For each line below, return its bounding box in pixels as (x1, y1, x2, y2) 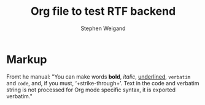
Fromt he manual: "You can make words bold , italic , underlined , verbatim (6, 72, 191, 80)
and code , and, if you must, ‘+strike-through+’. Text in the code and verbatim (6, 79, 199, 87)
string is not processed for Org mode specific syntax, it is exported (6, 86, 176, 93)
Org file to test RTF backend (30, 4, 176, 18)
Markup (6, 52, 47, 66)
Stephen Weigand (80, 25, 126, 32)
